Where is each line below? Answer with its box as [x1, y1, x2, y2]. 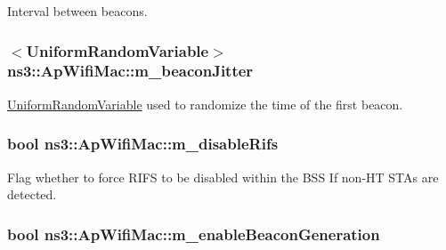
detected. [7, 185, 57, 204]
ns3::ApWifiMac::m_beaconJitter [7, 60, 254, 82]
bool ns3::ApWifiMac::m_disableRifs [7, 133, 279, 155]
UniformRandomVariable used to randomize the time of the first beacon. [7, 94, 403, 113]
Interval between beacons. [7, 2, 148, 20]
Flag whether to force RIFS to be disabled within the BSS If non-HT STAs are [7, 167, 439, 186]
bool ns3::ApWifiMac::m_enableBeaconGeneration [7, 222, 380, 245]
